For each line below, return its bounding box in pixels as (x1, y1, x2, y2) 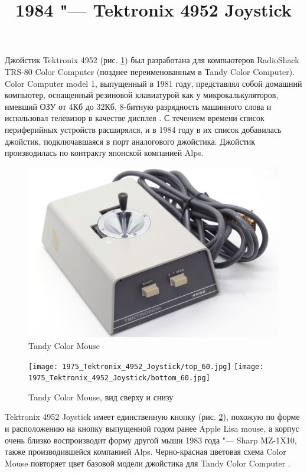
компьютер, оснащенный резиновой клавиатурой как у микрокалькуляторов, (5, 89, 279, 101)
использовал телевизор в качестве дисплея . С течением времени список (5, 112, 264, 124)
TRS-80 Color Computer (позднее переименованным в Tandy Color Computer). (5, 65, 295, 77)
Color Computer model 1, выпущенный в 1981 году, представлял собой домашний (5, 77, 302, 89)
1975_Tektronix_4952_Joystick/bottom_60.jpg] (28, 374, 210, 383)
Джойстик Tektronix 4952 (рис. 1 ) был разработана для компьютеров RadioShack (5, 54, 299, 66)
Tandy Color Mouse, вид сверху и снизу (28, 390, 174, 403)
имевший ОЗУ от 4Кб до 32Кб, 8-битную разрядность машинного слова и (5, 100, 272, 112)
